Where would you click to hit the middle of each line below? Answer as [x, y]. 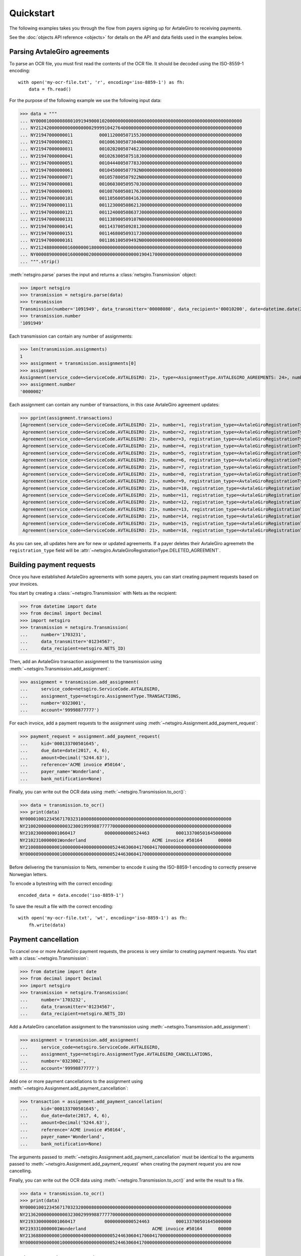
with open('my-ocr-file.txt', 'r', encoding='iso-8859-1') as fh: [102, 82]
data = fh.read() [50, 89]
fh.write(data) [47, 925]
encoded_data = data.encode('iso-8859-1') [71, 895]
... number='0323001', [53, 703]
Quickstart [32, 13]
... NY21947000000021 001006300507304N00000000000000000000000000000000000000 [131, 142]
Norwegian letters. [28, 874]
